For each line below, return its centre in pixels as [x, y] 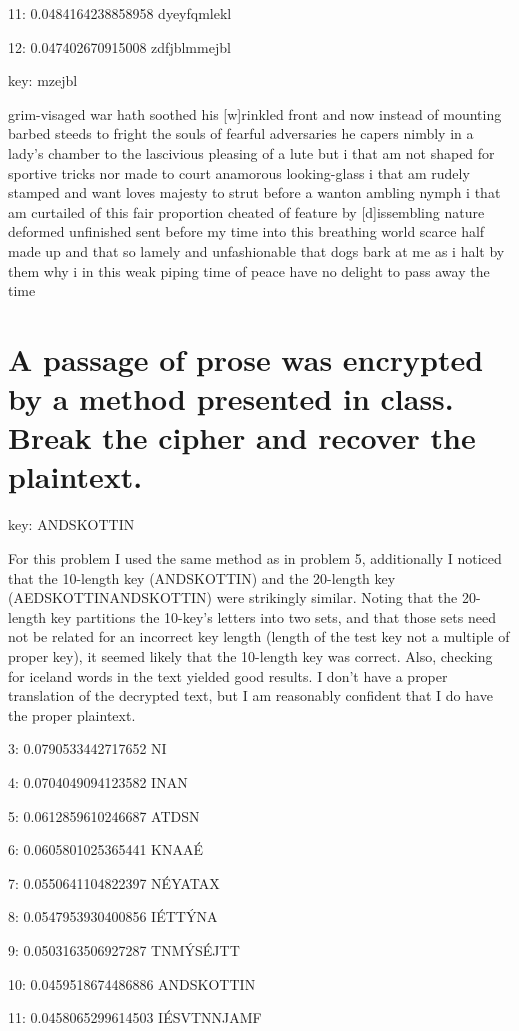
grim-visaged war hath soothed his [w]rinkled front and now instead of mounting [255, 113]
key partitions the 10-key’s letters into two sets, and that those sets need [273, 616]
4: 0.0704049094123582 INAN [98, 781]
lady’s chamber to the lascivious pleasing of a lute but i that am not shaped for [251, 152]
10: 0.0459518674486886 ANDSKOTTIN [132, 983]
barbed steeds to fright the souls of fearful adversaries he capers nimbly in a [241, 133]
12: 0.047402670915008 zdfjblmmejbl [119, 46]
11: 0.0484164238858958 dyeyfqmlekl [120, 13]
